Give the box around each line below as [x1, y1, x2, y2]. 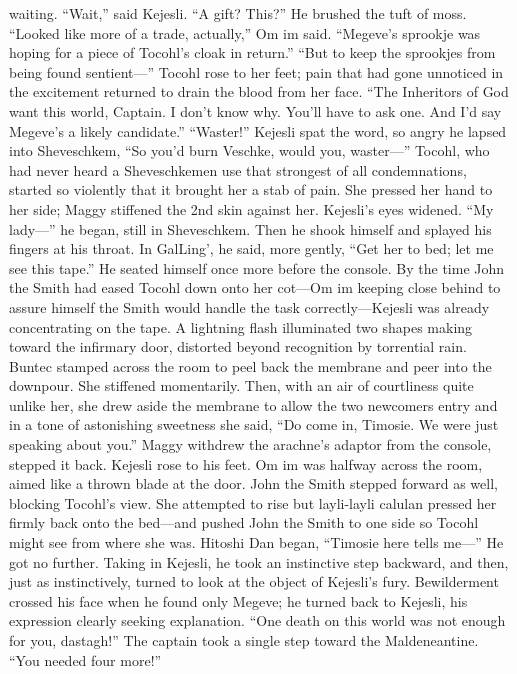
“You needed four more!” [9, 649, 162, 670]
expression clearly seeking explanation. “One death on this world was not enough [9, 610, 506, 631]
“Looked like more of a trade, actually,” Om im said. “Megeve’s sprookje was [9, 22, 481, 43]
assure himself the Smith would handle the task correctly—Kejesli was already [9, 296, 490, 317]
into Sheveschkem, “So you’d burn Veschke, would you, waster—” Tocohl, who [9, 140, 490, 161]
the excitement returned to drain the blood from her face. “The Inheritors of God [9, 81, 509, 102]
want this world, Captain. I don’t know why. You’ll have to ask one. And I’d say [9, 100, 502, 121]
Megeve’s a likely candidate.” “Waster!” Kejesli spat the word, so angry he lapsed [9, 120, 507, 141]
